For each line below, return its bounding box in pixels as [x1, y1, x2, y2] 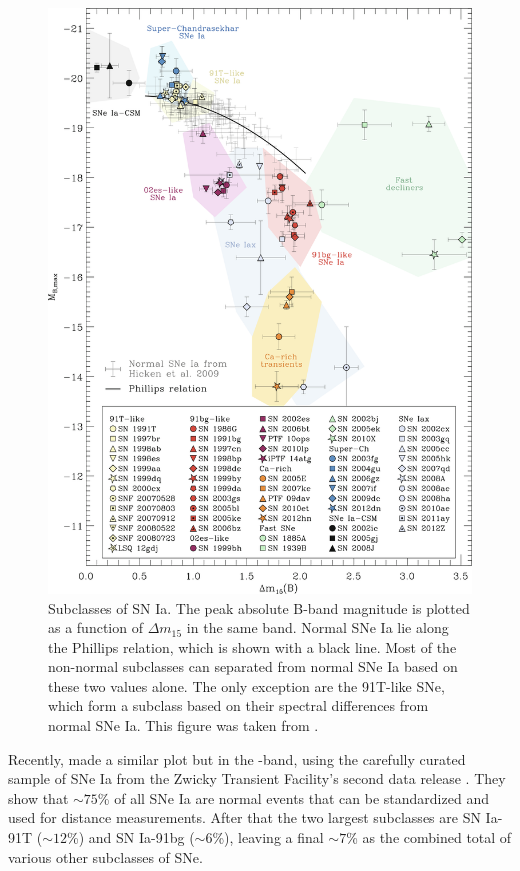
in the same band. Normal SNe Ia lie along [186, 617, 449, 638]
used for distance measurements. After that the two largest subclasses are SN [8, 807, 481, 828]
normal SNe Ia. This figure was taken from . [48, 715, 319, 736]
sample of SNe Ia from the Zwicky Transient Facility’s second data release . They [8, 768, 506, 789]
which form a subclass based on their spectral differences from [48, 695, 429, 716]
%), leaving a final [212, 827, 324, 848]
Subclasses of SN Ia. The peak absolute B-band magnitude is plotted [48, 597, 470, 618]
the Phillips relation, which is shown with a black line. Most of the [48, 636, 457, 657]
